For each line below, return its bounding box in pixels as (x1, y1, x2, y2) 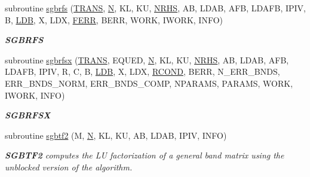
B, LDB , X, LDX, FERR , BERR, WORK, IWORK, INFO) (5, 13, 223, 26)
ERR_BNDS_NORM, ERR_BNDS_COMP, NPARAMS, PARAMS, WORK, (5, 77, 293, 89)
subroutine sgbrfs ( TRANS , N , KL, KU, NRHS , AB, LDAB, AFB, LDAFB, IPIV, (5, 2, 306, 14)
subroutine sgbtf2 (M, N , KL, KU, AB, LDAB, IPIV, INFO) (5, 129, 227, 141)
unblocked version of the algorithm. (5, 160, 133, 173)
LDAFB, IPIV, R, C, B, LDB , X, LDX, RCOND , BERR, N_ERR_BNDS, (5, 65, 280, 78)
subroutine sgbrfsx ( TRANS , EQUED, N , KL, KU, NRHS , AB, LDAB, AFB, (5, 53, 289, 66)
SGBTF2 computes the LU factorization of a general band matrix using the (5, 149, 284, 161)
